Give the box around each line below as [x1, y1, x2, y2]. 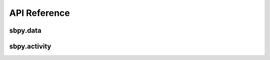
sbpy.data [9, 26, 42, 35]
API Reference [9, 7, 70, 18]
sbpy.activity [9, 42, 51, 51]
